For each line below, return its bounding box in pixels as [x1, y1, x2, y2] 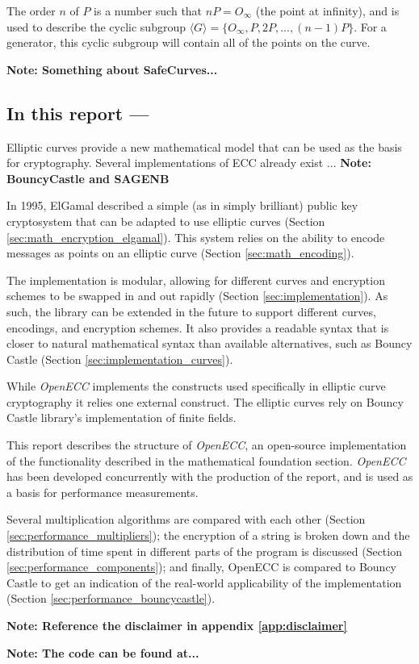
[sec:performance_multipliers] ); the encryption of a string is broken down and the [6, 527, 410, 544]
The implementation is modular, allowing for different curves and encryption [6, 271, 385, 288]
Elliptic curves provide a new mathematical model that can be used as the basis [6, 138, 402, 155]
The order [6, 2, 56, 19]
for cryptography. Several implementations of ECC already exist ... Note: [6, 154, 371, 171]
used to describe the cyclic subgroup [6, 18, 186, 35]
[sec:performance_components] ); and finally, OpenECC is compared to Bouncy [6, 558, 396, 575]
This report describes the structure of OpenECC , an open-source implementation [6, 436, 407, 453]
